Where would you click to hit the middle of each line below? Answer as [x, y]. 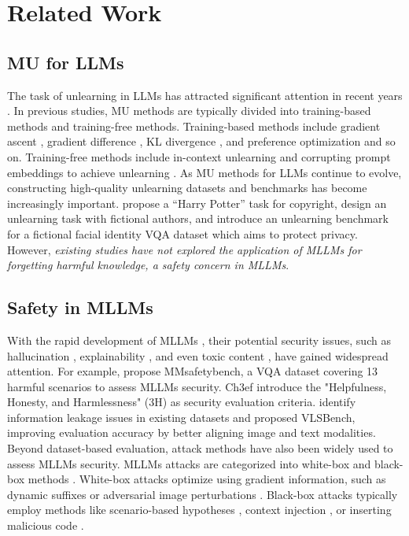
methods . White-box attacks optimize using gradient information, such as [207, 479]
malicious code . [46, 525]
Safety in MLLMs [80, 307]
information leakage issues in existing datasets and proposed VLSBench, [181, 417]
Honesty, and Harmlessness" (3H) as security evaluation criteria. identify [182, 402]
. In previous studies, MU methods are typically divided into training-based [189, 111]
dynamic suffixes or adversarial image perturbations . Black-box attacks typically [203, 494]
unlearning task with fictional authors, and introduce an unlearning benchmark [198, 218]
